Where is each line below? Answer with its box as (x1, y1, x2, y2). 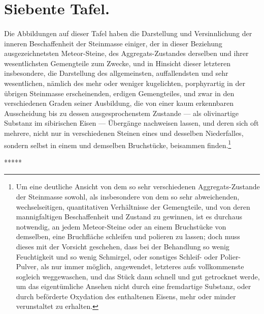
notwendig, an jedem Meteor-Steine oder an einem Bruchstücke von (16, 221, 226, 232)
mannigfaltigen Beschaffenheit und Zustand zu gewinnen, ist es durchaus (16, 211, 242, 222)
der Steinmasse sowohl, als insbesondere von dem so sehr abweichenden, (16, 191, 240, 202)
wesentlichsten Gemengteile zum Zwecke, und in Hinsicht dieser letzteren (4, 58, 231, 68)
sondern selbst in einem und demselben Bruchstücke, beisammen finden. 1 (4, 138, 232, 150)
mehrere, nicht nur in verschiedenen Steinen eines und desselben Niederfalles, (4, 127, 244, 138)
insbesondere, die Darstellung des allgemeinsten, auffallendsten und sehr (4, 68, 228, 78)
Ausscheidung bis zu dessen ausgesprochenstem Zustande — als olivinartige (4, 107, 239, 118)
